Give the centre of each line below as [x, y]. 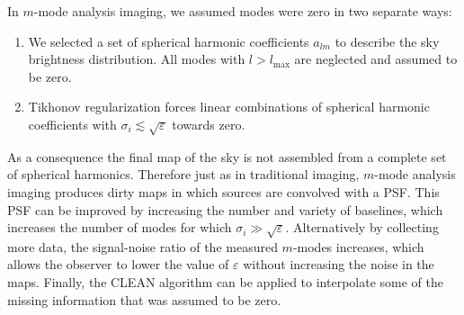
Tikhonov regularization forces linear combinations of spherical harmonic [229, 107]
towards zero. [209, 124]
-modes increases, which [358, 246]
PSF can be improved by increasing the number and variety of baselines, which [225, 209]
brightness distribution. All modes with [137, 59]
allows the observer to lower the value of [118, 264]
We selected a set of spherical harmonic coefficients [169, 41]
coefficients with [72, 124]
